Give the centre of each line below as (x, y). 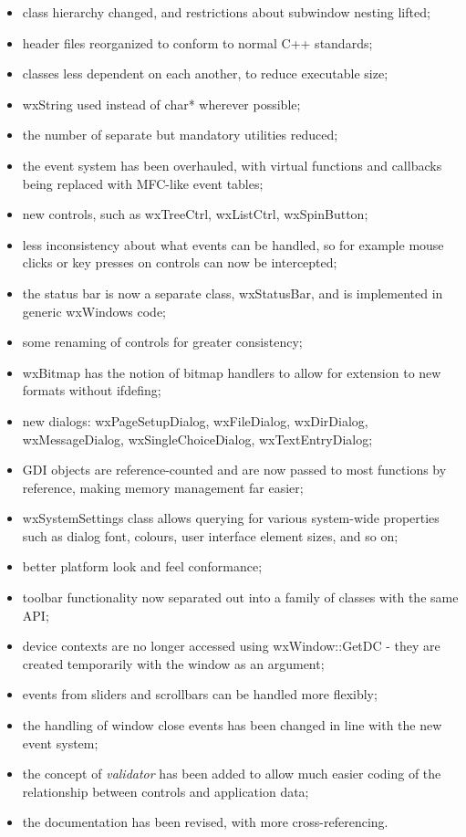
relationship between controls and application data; (166, 791)
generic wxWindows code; (94, 311)
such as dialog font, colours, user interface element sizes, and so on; (210, 535)
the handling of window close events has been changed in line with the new (232, 725)
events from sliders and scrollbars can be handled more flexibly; (200, 694)
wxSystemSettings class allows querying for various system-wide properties (231, 518)
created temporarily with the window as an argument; (173, 663)
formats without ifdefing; (92, 390)
